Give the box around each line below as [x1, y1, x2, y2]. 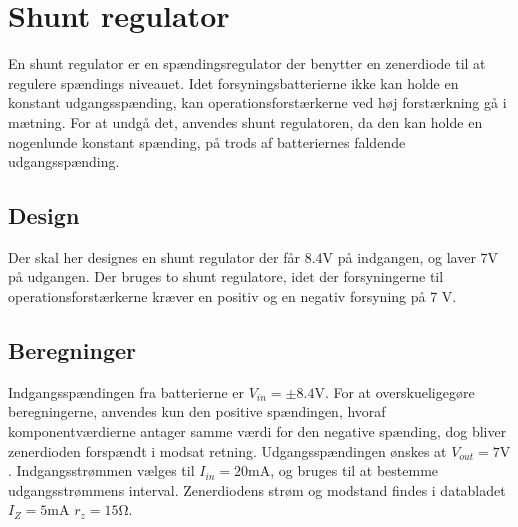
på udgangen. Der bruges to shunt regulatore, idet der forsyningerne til [8, 266, 444, 287]
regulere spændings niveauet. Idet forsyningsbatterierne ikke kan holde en [8, 72, 459, 93]
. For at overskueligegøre [324, 381, 475, 402]
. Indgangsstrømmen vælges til [8, 460, 195, 481]
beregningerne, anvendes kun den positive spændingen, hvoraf [8, 401, 386, 422]
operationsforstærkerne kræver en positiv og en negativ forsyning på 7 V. [8, 286, 457, 307]
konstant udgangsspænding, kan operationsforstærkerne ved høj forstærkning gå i [8, 92, 507, 113]
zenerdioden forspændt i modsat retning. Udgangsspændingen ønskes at [8, 440, 447, 461]
